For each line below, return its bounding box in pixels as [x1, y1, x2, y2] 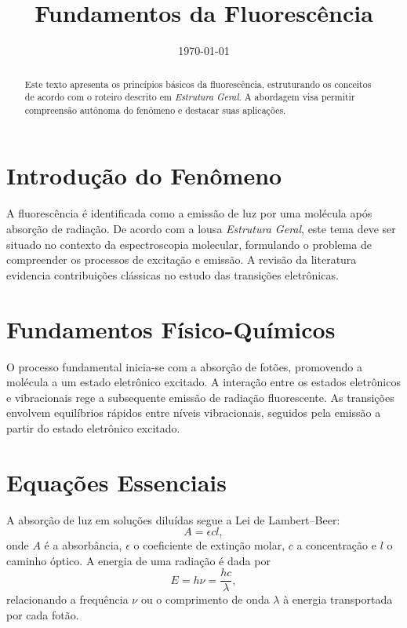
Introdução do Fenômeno [6, 159, 282, 192]
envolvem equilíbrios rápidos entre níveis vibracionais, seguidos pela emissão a [6, 404, 381, 421]
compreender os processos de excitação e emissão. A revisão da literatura [6, 251, 357, 268]
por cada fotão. [6, 607, 79, 623]
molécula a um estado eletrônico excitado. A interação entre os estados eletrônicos [6, 374, 401, 390]
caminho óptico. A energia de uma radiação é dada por [6, 552, 271, 568]
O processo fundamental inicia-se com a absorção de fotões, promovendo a [6, 358, 362, 374]
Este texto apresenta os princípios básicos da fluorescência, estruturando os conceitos [24, 77, 372, 90]
